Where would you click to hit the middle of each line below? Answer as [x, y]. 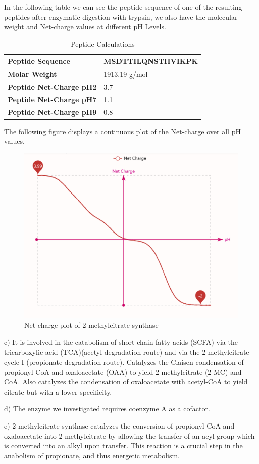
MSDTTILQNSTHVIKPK [151, 61]
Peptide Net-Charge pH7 [52, 99]
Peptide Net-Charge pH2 [52, 87]
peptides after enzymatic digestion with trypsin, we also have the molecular [121, 16]
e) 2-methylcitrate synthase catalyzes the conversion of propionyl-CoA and [119, 426]
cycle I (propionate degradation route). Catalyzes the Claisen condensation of [124, 362]
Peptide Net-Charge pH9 [52, 112]
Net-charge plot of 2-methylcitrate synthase [91, 325]
